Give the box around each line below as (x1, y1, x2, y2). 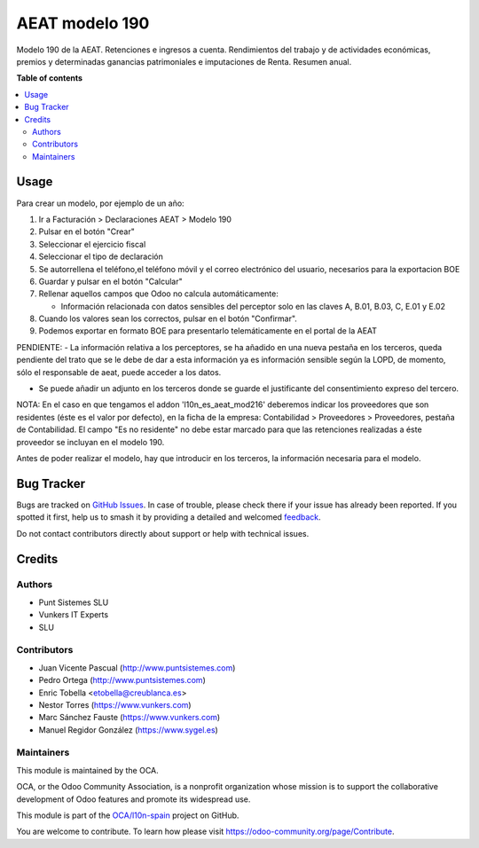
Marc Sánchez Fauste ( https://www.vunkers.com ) (38, 712, 221, 723)
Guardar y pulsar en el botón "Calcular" (38, 276, 183, 287)
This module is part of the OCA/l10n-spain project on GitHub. (16, 810, 239, 821)
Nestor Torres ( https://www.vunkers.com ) (38, 699, 192, 710)
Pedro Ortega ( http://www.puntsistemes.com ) (38, 675, 206, 686)
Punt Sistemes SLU (38, 597, 109, 608)
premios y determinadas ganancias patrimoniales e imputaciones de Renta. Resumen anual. (16, 56, 352, 67)
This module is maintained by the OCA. (16, 765, 159, 775)
